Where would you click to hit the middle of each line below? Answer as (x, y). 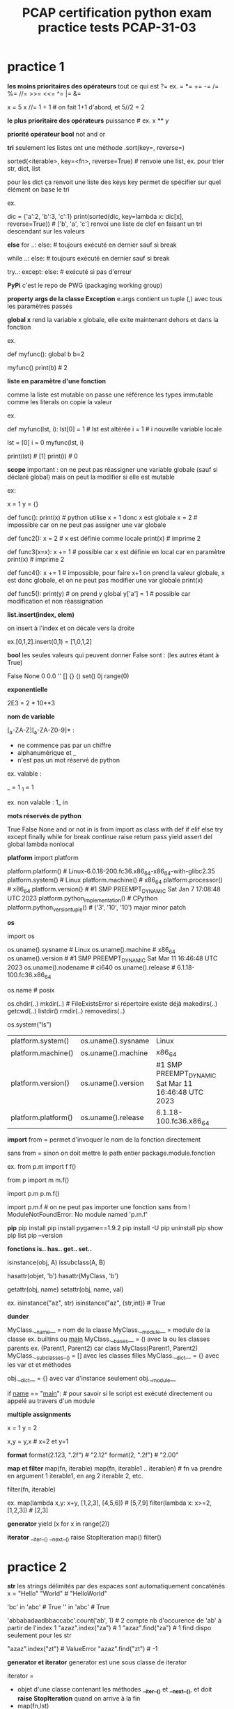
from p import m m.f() (38, 1180)
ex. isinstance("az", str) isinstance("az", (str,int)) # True (86, 1303)
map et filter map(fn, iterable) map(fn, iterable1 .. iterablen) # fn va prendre (115, 1468)
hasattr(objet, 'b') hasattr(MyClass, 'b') (63, 1276)
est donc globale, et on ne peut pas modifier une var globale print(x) (105, 580)
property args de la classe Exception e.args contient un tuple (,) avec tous (115, 298)
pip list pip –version (35, 1236)
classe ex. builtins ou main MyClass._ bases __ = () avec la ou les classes (109, 1340)
